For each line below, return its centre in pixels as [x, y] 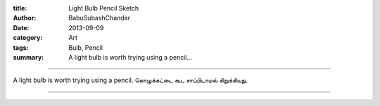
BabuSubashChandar [99, 18]
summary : [28, 57]
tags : [21, 47]
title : [20, 8]
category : [28, 38]
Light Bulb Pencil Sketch [104, 8]
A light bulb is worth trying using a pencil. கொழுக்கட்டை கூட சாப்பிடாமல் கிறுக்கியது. [130, 80]
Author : [25, 18]
